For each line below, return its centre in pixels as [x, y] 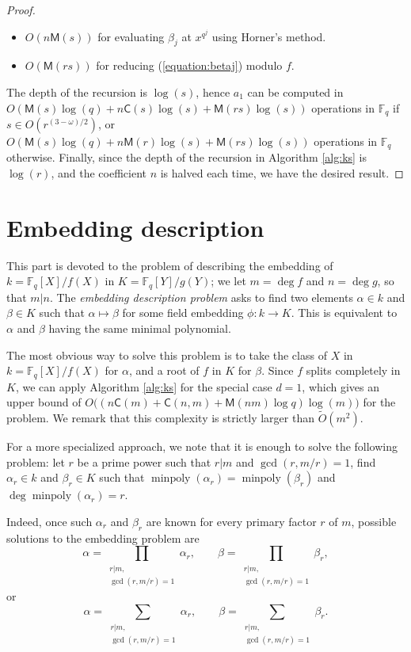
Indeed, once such [49, 521]
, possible [374, 521]
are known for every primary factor [231, 521]
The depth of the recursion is [77, 92]
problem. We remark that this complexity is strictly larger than [160, 418]
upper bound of [44, 402]
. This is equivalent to [344, 313]
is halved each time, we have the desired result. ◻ [282, 173]
